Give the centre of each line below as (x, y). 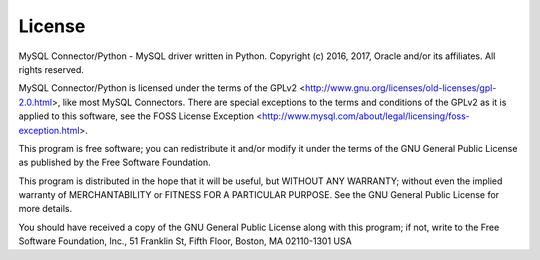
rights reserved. (51, 69)
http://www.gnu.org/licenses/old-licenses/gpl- (401, 88)
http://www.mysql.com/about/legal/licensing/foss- (365, 116)
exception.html (49, 130)
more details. (45, 209)
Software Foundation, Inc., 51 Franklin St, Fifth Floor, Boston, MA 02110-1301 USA (185, 241)
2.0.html (35, 102)
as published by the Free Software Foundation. (115, 162)
